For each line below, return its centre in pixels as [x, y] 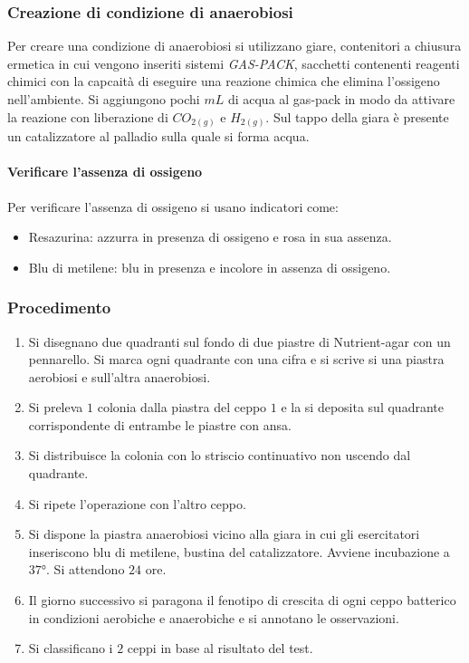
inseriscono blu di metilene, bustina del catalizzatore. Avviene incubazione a [239, 551]
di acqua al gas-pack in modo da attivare [341, 99]
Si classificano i [71, 648]
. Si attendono [86, 569]
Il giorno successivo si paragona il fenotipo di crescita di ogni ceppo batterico [242, 600]
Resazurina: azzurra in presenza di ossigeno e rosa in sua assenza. [210, 237]
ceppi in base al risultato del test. [220, 648]
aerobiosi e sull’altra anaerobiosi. [120, 376]
